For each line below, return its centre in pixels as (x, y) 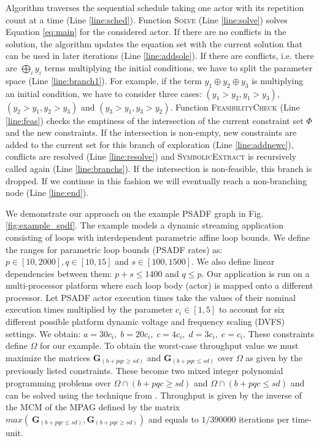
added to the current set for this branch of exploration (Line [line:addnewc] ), (150, 144)
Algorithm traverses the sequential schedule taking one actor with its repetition (155, 7)
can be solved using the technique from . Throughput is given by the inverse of (154, 395)
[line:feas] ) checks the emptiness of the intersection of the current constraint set (155, 120)
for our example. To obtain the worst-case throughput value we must (169, 345)
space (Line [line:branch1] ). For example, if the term (104, 80)
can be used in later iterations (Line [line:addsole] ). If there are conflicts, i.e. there (160, 56)
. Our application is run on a (256, 273)
